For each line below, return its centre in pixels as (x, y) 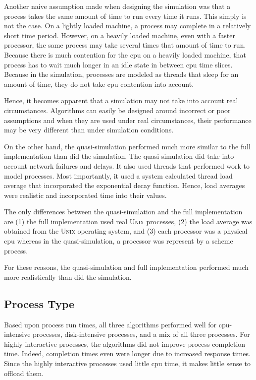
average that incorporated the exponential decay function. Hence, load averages (125, 185)
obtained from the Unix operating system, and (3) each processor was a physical (126, 231)
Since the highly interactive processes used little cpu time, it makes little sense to (127, 363)
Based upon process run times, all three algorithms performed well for (110, 324)
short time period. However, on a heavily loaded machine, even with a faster (120, 35)
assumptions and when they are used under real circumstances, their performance (128, 120)
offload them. (24, 373)
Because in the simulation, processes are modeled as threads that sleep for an (121, 74)
